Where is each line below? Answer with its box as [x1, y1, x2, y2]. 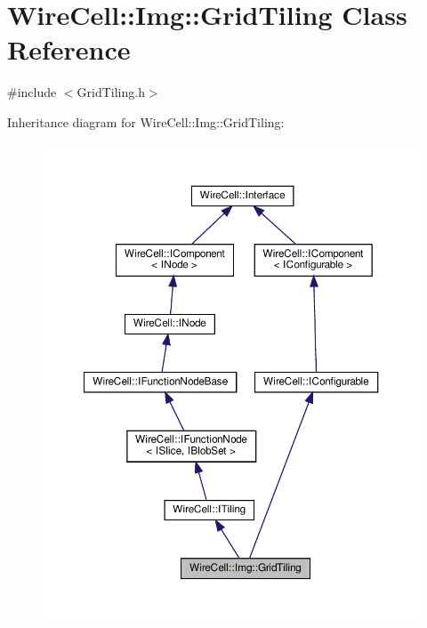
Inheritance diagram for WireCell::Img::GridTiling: [7, 112, 285, 131]
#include [7, 83, 57, 101]
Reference [7, 31, 131, 68]
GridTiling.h [77, 83, 145, 101]
